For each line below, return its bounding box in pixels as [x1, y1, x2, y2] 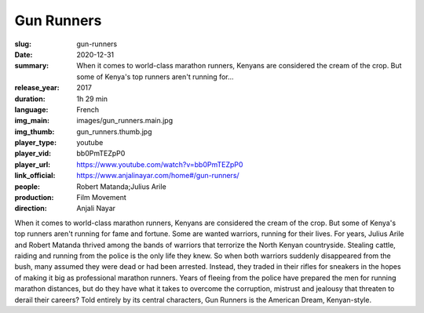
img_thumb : [14, 126, 55, 136]
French [76, 104, 100, 114]
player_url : [14, 159, 51, 169]
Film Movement [76, 193, 127, 202]
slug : [14, 39, 31, 49]
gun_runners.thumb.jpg [76, 126, 152, 136]
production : [14, 193, 54, 202]
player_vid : [14, 149, 51, 158]
